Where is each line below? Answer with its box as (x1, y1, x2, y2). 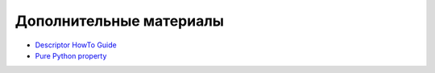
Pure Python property (35, 51, 107, 60)
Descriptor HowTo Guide (35, 40, 117, 50)
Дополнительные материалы (14, 12, 225, 30)
